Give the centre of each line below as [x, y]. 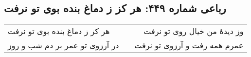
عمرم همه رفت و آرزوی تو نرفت [189, 45]
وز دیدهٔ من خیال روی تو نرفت [194, 31]
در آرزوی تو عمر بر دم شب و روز [63, 45]
